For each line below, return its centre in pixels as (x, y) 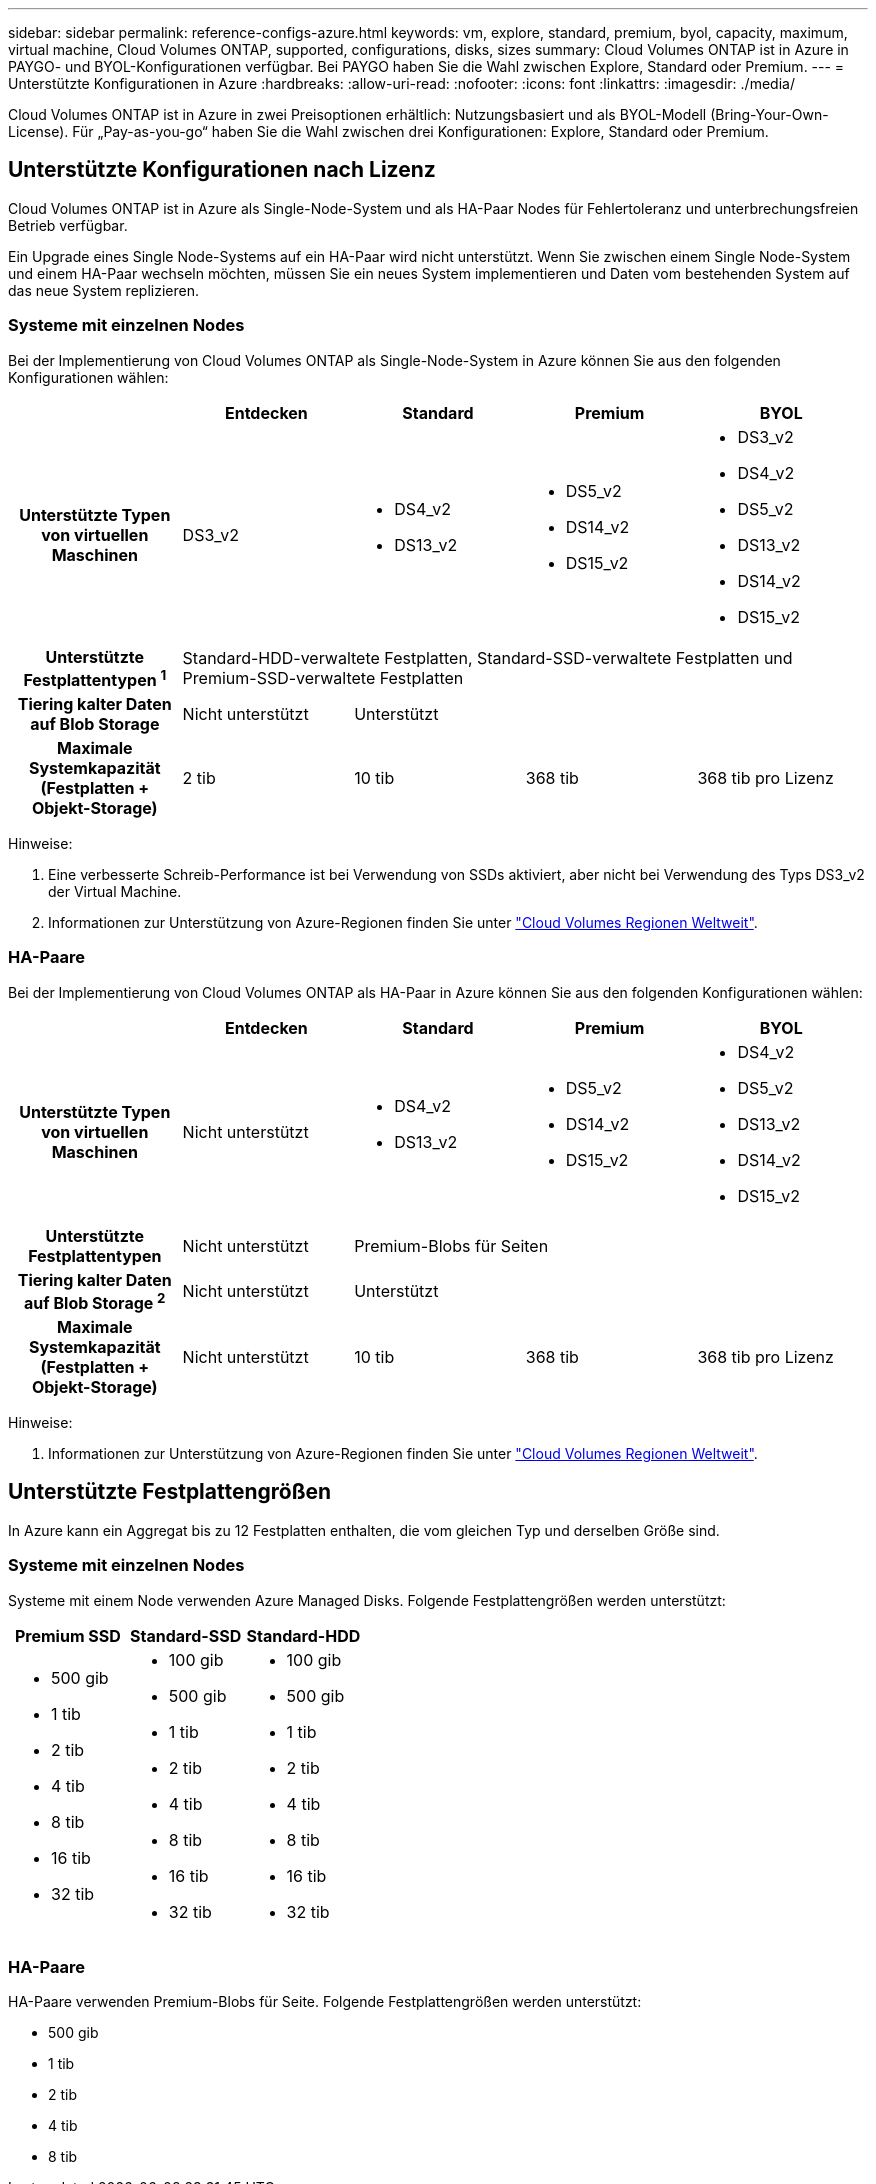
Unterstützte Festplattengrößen (170, 1492)
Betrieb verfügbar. (68, 225)
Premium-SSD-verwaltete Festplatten (323, 678)
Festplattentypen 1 (95, 678)
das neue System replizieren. (103, 290)
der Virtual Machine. (115, 891)
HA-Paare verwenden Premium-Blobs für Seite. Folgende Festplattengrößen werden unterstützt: (325, 2002)
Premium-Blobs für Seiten (451, 1245)
